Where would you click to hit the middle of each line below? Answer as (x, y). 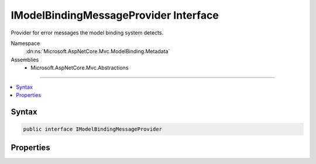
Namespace (25, 43)
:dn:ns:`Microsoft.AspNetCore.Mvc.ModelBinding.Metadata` (98, 51)
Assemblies (25, 60)
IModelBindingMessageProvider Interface (115, 15)
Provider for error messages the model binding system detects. (87, 33)
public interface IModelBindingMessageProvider (92, 129)
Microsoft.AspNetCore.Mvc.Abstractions (80, 68)
